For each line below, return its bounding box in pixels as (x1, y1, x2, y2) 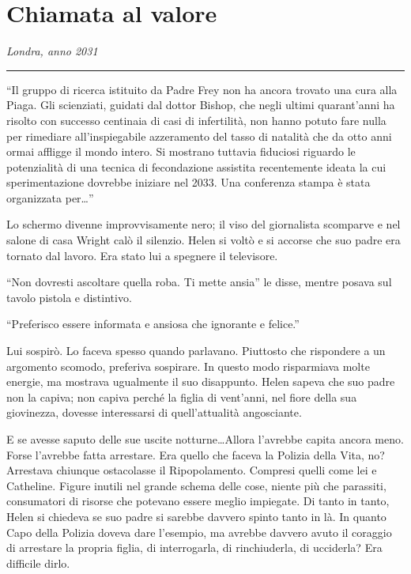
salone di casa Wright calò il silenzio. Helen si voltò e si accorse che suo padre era (6, 232, 401, 248)
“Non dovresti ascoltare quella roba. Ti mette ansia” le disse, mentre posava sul (6, 274, 392, 290)
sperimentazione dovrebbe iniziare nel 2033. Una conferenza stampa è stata (6, 174, 371, 191)
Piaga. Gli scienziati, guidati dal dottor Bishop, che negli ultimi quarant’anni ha (6, 96, 395, 113)
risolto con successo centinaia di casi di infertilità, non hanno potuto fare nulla (6, 111, 386, 128)
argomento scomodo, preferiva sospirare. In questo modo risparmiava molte (6, 357, 370, 374)
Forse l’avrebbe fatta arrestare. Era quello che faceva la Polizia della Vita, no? (6, 446, 385, 463)
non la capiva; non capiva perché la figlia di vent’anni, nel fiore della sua (6, 388, 357, 405)
